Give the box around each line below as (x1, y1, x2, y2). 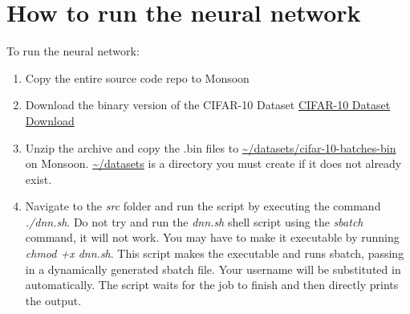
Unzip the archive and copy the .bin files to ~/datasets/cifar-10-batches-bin (25, 139, 396, 156)
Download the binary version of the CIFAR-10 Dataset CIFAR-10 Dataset (25, 96, 391, 113)
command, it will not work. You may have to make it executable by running (25, 229, 400, 246)
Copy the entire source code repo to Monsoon (25, 69, 250, 86)
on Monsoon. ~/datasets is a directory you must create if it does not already (25, 155, 402, 172)
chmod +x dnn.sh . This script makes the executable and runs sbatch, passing (25, 245, 404, 262)
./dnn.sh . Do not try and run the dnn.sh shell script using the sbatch (25, 213, 363, 230)
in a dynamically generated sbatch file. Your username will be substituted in (25, 260, 401, 277)
